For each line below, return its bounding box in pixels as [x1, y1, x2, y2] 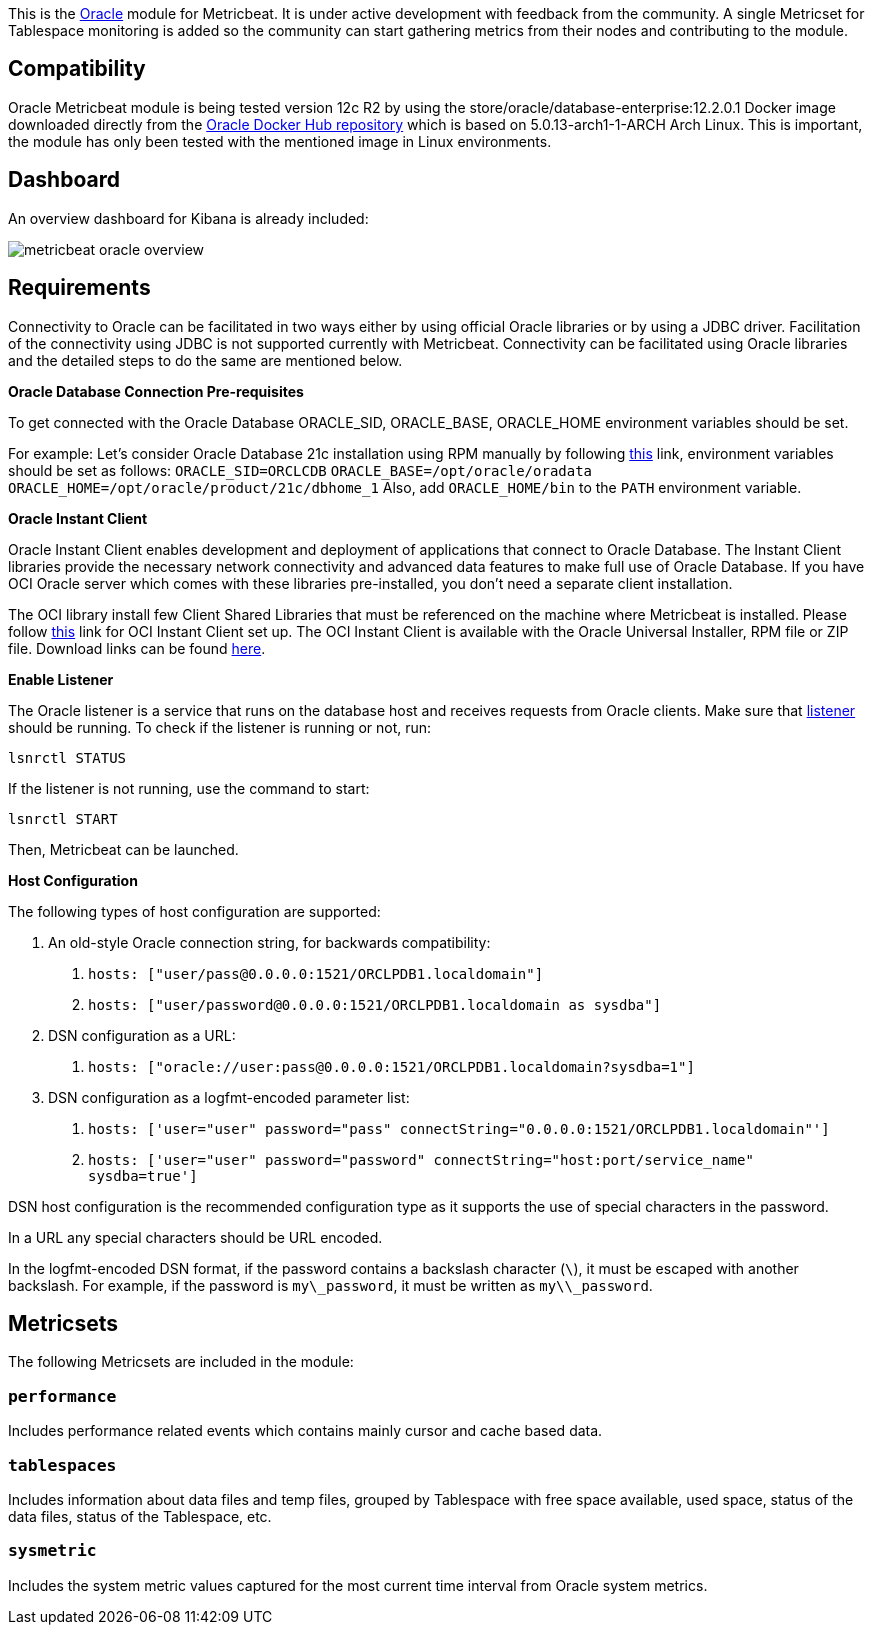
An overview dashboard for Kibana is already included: [8, 209, 369, 227]
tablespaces [8, 1455, 117, 1475]
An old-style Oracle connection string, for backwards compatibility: [48, 933, 491, 951]
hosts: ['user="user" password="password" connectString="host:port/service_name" [88, 1151, 754, 1168]
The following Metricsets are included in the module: [8, 1353, 354, 1371]
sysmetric [8, 1541, 97, 1561]
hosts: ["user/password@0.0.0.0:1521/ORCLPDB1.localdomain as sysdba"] [88, 996, 662, 1013]
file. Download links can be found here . [8, 639, 266, 657]
